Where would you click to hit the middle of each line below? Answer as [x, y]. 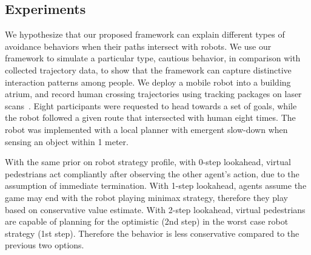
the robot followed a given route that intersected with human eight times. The [150, 117]
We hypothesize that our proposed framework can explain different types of [145, 34]
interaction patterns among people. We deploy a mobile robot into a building [148, 82]
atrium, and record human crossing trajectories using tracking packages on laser [153, 94]
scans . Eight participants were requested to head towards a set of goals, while [151, 105]
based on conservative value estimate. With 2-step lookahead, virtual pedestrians [155, 209]
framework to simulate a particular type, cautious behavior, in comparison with [153, 58]
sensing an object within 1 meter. [67, 141]
